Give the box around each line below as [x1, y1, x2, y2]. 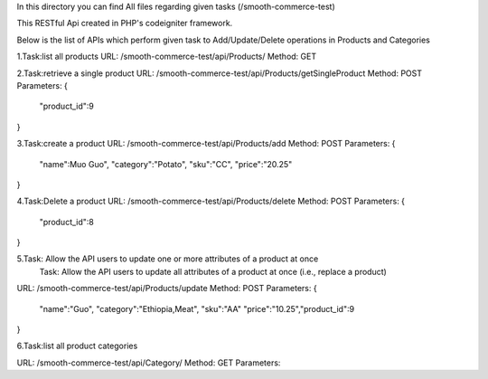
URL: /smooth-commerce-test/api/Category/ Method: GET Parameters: [16, 357, 281, 368]
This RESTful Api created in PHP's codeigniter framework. [16, 18, 233, 29]
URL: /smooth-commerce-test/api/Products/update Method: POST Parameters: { [16, 283, 317, 294]
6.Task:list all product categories [16, 340, 138, 352]
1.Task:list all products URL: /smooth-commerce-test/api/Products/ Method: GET [16, 51, 316, 62]
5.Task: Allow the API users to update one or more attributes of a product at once [16, 253, 319, 264]
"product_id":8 [39, 216, 94, 227]
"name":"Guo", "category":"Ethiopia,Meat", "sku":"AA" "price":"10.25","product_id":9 [39, 303, 355, 314]
